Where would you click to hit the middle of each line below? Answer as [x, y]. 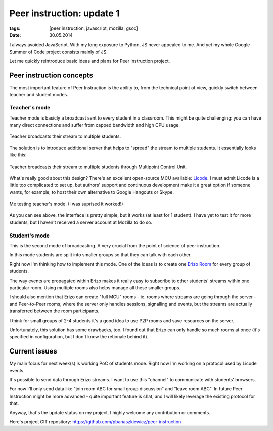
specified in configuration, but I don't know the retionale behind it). [79, 337]
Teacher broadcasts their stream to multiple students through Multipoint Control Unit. [98, 167]
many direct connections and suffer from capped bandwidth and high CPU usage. [95, 125]
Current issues [33, 351]
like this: [18, 155]
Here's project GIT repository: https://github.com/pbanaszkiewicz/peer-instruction [95, 422]
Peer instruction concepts [51, 75]
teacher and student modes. [39, 95]
